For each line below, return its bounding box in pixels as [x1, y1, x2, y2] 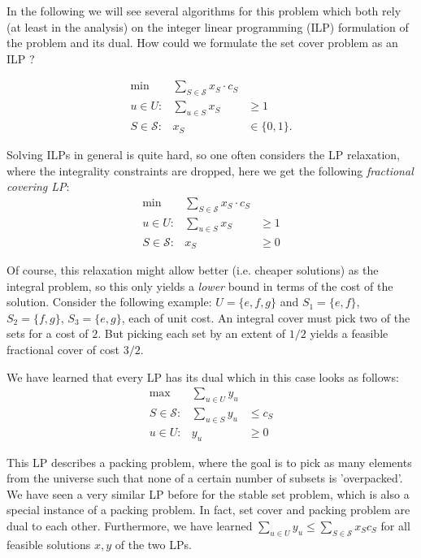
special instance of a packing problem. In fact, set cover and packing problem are [7, 501, 410, 518]
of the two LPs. [115, 535, 192, 552]
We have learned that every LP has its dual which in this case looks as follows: [7, 368, 399, 385]
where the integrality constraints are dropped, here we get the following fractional [7, 162, 414, 179]
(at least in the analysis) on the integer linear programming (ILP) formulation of [7, 18, 409, 35]
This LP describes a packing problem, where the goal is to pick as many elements [7, 453, 412, 470]
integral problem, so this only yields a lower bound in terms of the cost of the [7, 277, 393, 294]
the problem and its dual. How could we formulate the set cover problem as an [7, 34, 398, 51]
